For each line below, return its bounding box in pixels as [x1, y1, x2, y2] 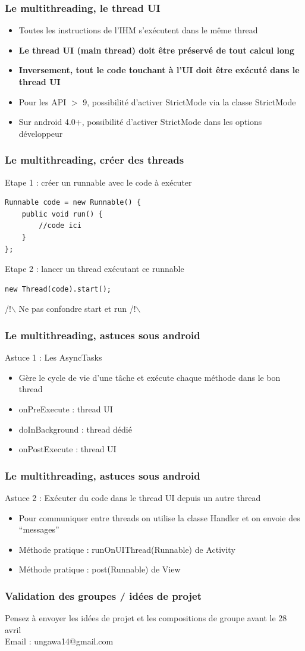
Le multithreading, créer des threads [5, 152, 184, 167]
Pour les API [18, 95, 67, 108]
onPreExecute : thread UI [18, 402, 113, 415]
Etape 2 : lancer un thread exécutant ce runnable [5, 262, 184, 275]
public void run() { [21, 209, 103, 218]
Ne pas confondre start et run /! [18, 302, 136, 315]
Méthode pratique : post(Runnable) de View [18, 563, 181, 575]
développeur [18, 127, 63, 139]
